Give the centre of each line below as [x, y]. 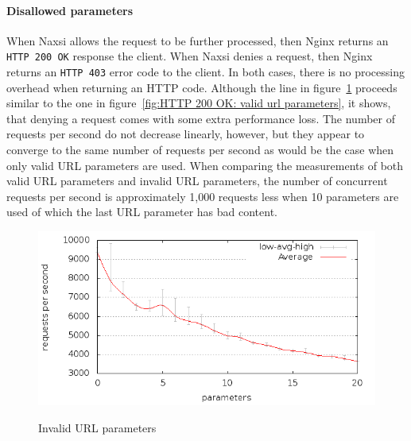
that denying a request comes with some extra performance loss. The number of [201, 118]
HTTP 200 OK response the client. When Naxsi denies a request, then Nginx [190, 56]
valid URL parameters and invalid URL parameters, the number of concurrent [197, 181]
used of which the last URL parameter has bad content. [142, 212]
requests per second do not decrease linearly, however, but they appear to [186, 134]
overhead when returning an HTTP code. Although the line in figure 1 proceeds [202, 87]
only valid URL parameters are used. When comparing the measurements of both [205, 165]
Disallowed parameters [70, 10]
